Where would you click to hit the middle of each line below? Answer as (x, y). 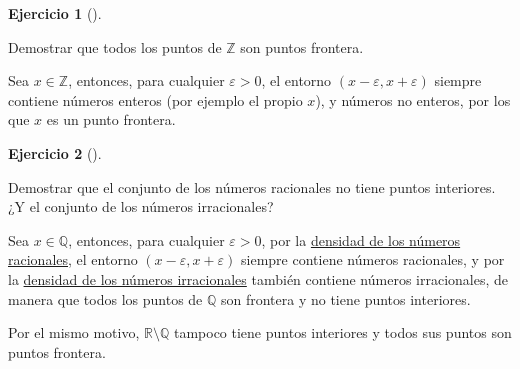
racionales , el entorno (73, 259)
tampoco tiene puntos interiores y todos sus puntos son (342, 332)
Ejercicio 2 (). (55, 152)
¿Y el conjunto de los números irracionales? (141, 206)
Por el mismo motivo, (74, 332)
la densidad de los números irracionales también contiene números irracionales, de (258, 278)
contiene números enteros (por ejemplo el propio (155, 99)
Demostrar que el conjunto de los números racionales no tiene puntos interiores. (252, 186)
